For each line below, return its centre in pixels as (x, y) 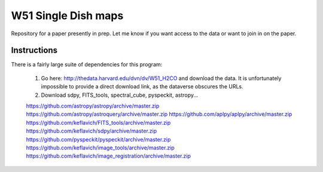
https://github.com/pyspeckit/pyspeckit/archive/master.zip (98, 139)
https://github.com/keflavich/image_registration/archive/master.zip (108, 156)
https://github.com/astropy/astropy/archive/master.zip (93, 106)
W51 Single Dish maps (67, 16)
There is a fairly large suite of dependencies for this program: (87, 64)
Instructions (34, 50)
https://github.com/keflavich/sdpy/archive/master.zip (92, 131)
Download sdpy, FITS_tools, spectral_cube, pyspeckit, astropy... (120, 95)
